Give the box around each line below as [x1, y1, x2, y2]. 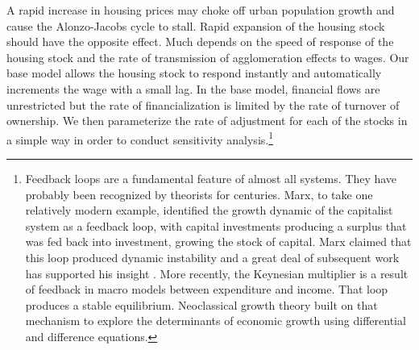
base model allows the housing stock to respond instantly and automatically [6, 65, 382, 81]
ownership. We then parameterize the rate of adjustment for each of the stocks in [6, 112, 408, 129]
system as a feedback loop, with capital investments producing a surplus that [25, 217, 407, 234]
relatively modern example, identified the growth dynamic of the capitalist [25, 202, 393, 219]
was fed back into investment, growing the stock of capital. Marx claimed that [25, 233, 412, 250]
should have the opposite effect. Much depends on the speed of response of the [6, 33, 394, 50]
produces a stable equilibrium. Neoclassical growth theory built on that [25, 296, 378, 313]
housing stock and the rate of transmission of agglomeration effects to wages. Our [6, 48, 409, 65]
